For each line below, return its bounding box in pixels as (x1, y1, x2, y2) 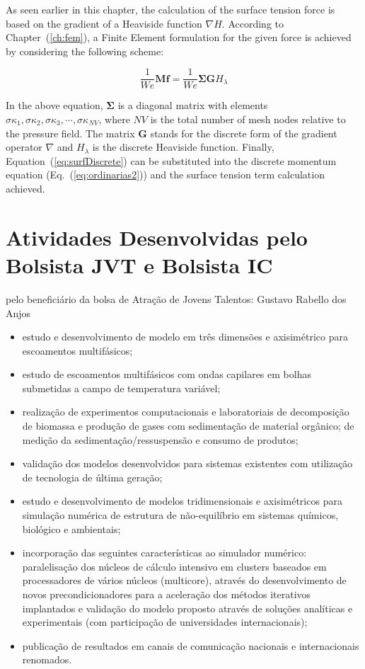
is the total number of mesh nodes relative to (150, 112, 346, 127)
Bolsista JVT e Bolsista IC (6, 250, 273, 279)
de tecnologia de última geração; (22, 469, 163, 484)
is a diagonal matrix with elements (117, 98, 268, 113)
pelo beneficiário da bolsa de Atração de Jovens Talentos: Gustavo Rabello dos (6, 291, 347, 306)
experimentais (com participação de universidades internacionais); (22, 614, 308, 629)
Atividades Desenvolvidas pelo (6, 222, 308, 251)
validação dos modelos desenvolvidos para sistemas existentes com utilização (22, 456, 353, 471)
